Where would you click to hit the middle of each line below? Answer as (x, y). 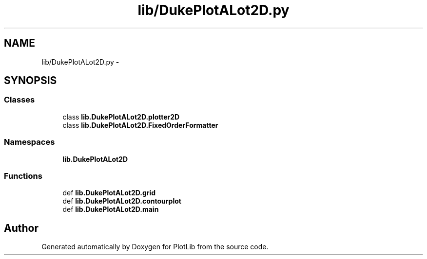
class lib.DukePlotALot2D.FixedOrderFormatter (140, 125)
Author (21, 228)
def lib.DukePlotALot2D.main (111, 209)
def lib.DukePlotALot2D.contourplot (122, 201)
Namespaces (29, 142)
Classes (19, 100)
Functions (23, 176)
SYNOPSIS (30, 81)
